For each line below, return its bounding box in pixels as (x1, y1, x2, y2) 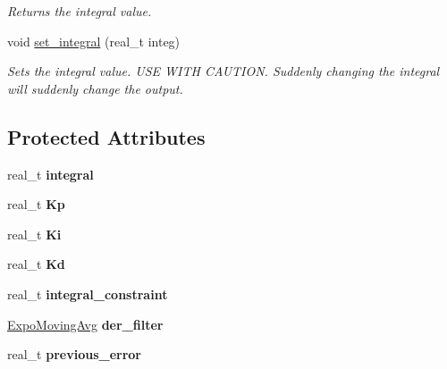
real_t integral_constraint (7, 284, 168, 303)
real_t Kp (7, 195, 65, 214)
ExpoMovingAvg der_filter (7, 314, 164, 333)
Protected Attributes (7, 122, 206, 150)
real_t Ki (7, 224, 62, 243)
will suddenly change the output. (7, 79, 183, 97)
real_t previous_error (7, 345, 141, 364)
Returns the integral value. (7, 2, 152, 20)
